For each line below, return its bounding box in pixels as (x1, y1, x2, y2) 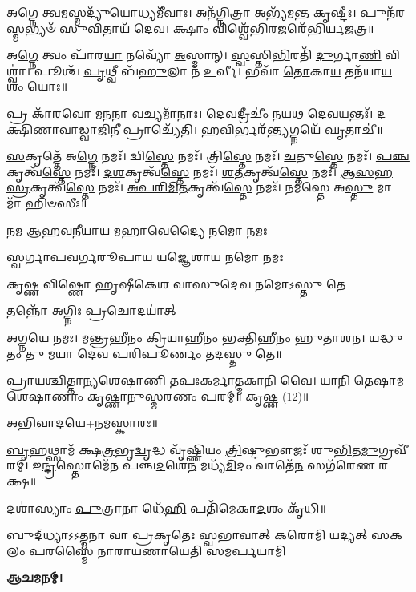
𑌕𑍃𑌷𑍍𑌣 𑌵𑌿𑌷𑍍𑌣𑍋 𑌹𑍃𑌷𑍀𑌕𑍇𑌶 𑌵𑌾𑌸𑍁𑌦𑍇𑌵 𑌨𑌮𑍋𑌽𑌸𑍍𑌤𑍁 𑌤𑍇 (6, 275, 346, 292)
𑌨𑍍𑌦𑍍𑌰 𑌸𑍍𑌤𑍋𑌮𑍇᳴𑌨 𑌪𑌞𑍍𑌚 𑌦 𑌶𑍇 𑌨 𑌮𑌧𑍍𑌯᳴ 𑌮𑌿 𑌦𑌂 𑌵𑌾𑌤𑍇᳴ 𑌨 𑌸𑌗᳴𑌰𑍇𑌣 (42, 457, 375, 473)
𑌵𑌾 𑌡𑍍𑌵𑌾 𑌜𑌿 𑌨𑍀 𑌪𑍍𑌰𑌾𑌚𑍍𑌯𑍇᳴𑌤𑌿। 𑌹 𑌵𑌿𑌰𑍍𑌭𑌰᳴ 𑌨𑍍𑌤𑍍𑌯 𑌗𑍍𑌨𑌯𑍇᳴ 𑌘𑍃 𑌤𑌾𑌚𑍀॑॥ (59, 120, 383, 137)
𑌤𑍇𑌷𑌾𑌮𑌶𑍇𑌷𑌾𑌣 (353, 372, 404, 389)
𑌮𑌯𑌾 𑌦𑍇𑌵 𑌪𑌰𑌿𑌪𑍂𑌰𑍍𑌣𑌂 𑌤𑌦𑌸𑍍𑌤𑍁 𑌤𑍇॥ (47, 344, 282, 361)
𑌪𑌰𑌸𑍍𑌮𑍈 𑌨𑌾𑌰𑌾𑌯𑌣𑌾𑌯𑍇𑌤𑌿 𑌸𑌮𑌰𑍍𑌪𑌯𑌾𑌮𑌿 (29, 542, 286, 558)
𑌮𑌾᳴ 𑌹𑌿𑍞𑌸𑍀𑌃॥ (6, 194, 87, 211)
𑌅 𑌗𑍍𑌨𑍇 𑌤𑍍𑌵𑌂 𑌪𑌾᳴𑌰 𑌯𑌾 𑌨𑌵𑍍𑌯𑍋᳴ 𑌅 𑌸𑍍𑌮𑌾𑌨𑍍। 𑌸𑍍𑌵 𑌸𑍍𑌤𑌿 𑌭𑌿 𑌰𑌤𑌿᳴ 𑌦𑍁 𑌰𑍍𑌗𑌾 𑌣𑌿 (6, 46, 382, 63)
